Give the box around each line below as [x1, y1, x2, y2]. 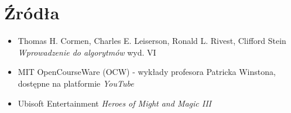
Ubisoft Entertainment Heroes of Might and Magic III [18, 97, 211, 109]
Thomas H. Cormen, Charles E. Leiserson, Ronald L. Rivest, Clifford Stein [18, 35, 286, 47]
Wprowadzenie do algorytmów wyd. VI [18, 46, 156, 58]
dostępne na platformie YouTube [18, 77, 134, 89]
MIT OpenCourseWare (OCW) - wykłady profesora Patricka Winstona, [18, 66, 276, 78]
